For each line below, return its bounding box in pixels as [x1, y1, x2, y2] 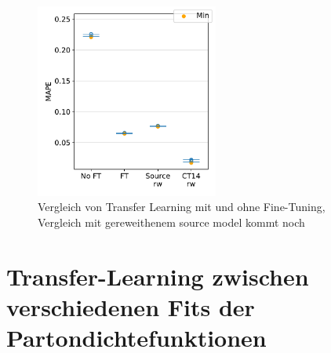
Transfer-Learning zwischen [6, 260, 309, 292]
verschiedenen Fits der [6, 291, 255, 323]
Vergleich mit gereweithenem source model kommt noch [38, 214, 305, 231]
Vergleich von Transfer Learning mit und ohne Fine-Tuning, [38, 198, 326, 215]
